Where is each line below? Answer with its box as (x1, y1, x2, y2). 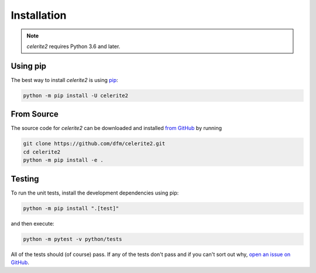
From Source (11, 109, 59, 120)
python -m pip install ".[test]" (23, 205, 119, 211)
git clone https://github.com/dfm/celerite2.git (23, 141, 166, 147)
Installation (11, 9, 67, 22)
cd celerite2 (23, 148, 61, 155)
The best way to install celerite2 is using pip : (11, 76, 118, 83)
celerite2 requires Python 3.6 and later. (26, 43, 121, 50)
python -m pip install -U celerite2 (23, 92, 129, 99)
